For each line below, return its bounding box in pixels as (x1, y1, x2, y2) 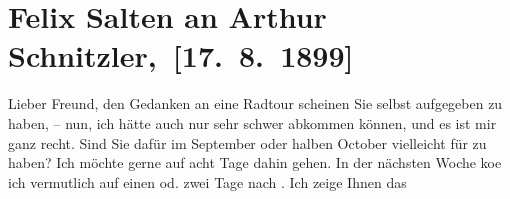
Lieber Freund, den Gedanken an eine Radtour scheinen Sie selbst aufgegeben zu (8, 93, 503, 114)
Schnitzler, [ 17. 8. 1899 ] (8, 35, 354, 76)
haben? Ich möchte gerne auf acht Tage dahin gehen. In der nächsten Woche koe (8, 152, 502, 173)
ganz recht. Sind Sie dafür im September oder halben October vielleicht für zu (8, 132, 487, 153)
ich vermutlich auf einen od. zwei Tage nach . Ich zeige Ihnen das (8, 171, 407, 192)
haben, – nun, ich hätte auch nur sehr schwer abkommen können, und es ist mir (8, 112, 497, 133)
